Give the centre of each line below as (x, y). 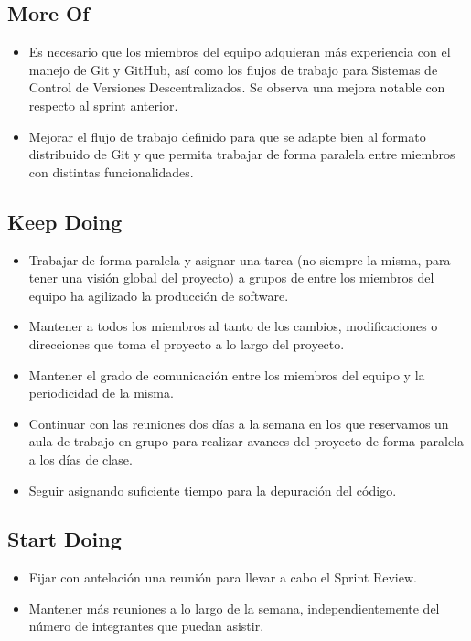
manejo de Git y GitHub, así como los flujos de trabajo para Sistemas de (233, 69)
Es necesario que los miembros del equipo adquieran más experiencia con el (240, 52)
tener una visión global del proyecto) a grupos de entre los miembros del (231, 278)
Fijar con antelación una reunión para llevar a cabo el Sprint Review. (223, 577)
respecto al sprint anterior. (103, 105)
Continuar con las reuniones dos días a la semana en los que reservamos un (239, 423)
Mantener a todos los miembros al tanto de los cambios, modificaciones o (233, 326)
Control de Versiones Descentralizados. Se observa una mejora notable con (237, 87)
